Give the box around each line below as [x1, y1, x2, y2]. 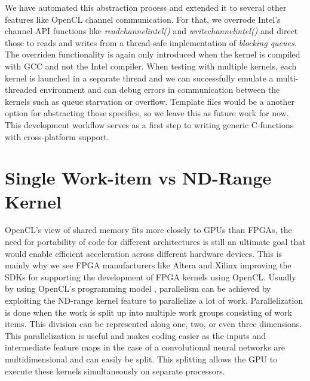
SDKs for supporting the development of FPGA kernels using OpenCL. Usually [5, 270, 296, 283]
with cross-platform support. [5, 130, 109, 143]
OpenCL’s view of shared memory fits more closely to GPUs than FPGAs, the [5, 223, 292, 236]
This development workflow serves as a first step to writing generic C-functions [5, 118, 294, 131]
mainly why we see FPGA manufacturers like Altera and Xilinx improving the [5, 259, 291, 271]
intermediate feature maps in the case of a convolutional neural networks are [5, 341, 286, 353]
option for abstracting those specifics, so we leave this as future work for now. [5, 107, 289, 119]
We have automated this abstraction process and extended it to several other [5, 1, 287, 13]
